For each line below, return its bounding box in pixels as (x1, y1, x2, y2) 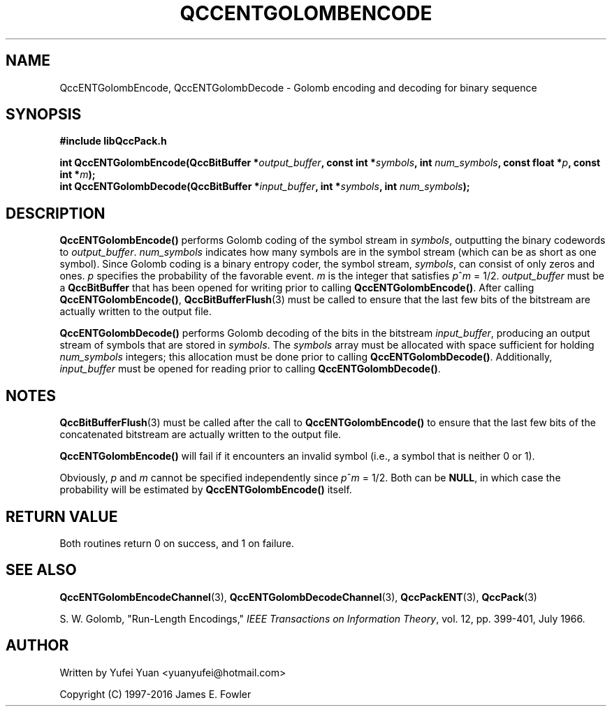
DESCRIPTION (6, 204, 105, 222)
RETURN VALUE (6, 507, 118, 525)
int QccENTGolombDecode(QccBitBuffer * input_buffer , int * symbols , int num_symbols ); (59, 180, 470, 193)
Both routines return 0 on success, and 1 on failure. (59, 537, 294, 549)
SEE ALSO (6, 561, 77, 579)
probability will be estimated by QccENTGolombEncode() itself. (59, 484, 352, 496)
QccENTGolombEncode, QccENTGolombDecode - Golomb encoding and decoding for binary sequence (59, 81, 537, 94)
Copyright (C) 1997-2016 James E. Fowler (59, 688, 252, 700)
